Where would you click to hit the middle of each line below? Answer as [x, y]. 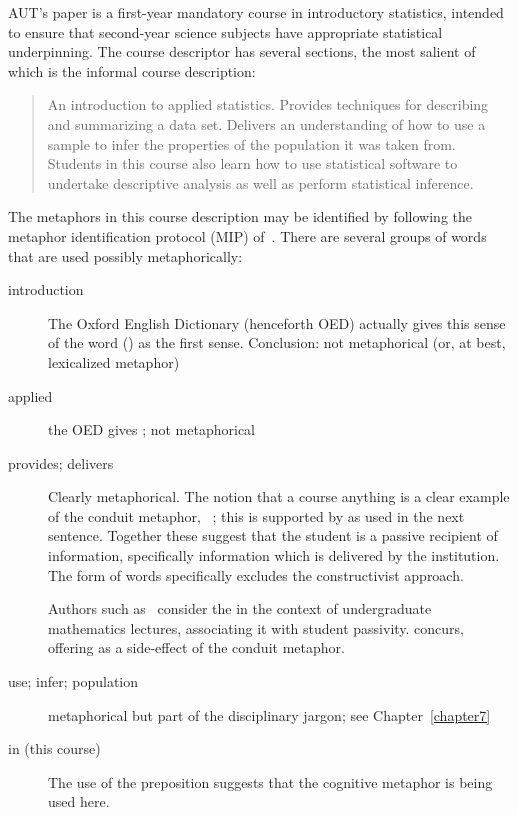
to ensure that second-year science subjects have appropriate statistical [225, 31]
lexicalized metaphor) [114, 361]
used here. [79, 801]
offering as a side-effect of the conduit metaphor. [196, 647]
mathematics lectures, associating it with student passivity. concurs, [256, 627]
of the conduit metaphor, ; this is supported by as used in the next [256, 515]
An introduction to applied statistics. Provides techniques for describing [268, 104]
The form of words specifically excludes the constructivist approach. [256, 574]
